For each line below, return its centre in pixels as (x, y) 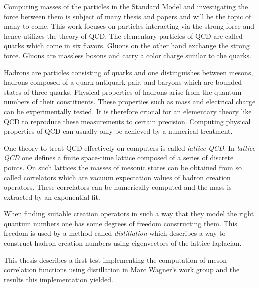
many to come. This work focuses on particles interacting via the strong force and (129, 26)
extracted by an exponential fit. (52, 197)
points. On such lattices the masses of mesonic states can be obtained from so (123, 167)
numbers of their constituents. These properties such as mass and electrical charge (130, 102)
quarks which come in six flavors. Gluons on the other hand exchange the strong (127, 46)
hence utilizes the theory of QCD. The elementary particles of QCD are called (123, 36)
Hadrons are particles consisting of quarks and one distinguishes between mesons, (129, 72)
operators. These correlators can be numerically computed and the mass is (118, 187)
